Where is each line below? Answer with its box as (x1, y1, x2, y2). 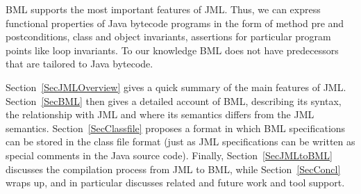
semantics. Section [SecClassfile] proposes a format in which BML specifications (6, 120, 346, 135)
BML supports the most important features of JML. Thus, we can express (6, 2, 321, 16)
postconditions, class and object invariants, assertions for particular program (6, 29, 331, 44)
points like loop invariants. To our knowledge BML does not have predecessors (6, 42, 339, 57)
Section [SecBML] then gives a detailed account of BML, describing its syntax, (6, 93, 342, 108)
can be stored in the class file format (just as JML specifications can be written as (6, 134, 355, 149)
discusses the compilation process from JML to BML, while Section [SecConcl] (6, 161, 341, 176)
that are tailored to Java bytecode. (6, 56, 153, 71)
